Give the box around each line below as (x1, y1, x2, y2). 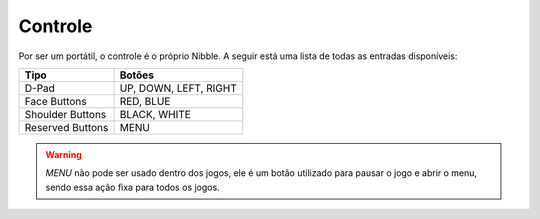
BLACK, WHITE (119, 107, 192, 121)
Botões (119, 68, 155, 82)
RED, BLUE (119, 94, 171, 108)
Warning (45, 148, 82, 160)
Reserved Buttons (24, 120, 109, 134)
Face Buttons (24, 94, 87, 108)
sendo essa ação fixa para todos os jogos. (45, 181, 220, 193)
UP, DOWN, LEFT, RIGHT (119, 81, 237, 95)
